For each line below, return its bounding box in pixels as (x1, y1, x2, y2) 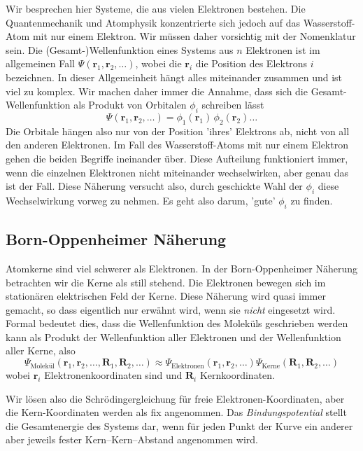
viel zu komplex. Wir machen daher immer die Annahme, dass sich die (6, 83, 308, 98)
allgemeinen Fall (6, 56, 75, 71)
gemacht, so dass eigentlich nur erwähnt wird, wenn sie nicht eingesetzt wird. (6, 302, 336, 317)
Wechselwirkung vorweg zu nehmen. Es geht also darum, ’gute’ (6, 193, 276, 207)
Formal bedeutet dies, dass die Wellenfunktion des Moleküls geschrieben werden (6, 316, 348, 331)
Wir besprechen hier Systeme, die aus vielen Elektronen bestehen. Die (6, 1, 306, 15)
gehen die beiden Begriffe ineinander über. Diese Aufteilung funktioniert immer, (6, 151, 348, 165)
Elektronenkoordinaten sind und (44, 368, 183, 382)
